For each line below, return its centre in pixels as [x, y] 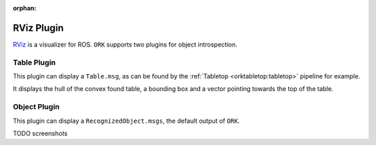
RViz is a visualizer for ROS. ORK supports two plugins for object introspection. [125, 44]
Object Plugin [36, 107]
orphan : [25, 8]
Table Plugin [34, 62]
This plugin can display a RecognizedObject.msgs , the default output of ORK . [126, 121]
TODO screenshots [40, 133]
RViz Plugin [38, 28]
